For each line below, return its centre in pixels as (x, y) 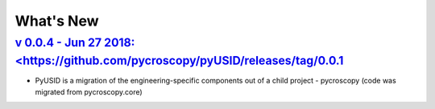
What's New (57, 21)
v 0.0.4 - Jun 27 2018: (75, 42)
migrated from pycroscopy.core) (89, 91)
